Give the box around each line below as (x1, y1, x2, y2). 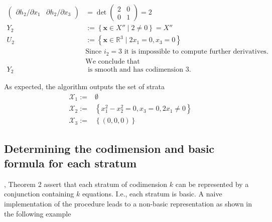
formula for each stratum (4, 155, 137, 171)
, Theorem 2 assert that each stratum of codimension (4, 178, 168, 189)
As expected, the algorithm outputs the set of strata (4, 81, 165, 92)
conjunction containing (4, 188, 74, 199)
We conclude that (85, 58, 140, 65)
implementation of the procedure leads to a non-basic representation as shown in (4, 198, 252, 209)
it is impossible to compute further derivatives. (124, 48, 268, 56)
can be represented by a (175, 178, 249, 189)
